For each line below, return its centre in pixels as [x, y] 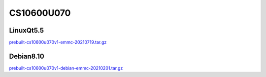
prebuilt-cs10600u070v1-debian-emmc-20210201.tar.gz [66, 68]
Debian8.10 [27, 56]
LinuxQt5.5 [27, 30]
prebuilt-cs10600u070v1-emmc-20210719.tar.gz [58, 42]
